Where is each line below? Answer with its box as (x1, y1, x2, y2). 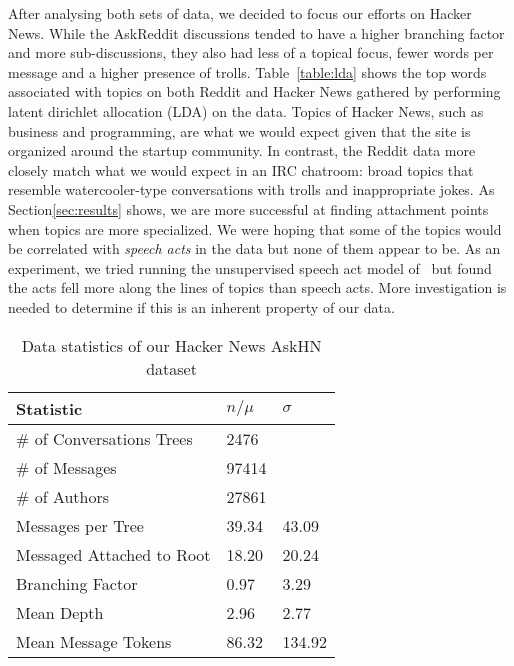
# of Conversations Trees (16, 426, 193, 450)
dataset (146, 356, 197, 380)
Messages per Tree (16, 513, 144, 537)
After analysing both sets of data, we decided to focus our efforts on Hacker (8, 3, 472, 23)
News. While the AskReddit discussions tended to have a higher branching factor (8, 22, 505, 43)
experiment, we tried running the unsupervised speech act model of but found (8, 257, 492, 278)
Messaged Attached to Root (16, 542, 211, 566)
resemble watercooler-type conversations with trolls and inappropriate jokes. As (8, 179, 495, 200)
